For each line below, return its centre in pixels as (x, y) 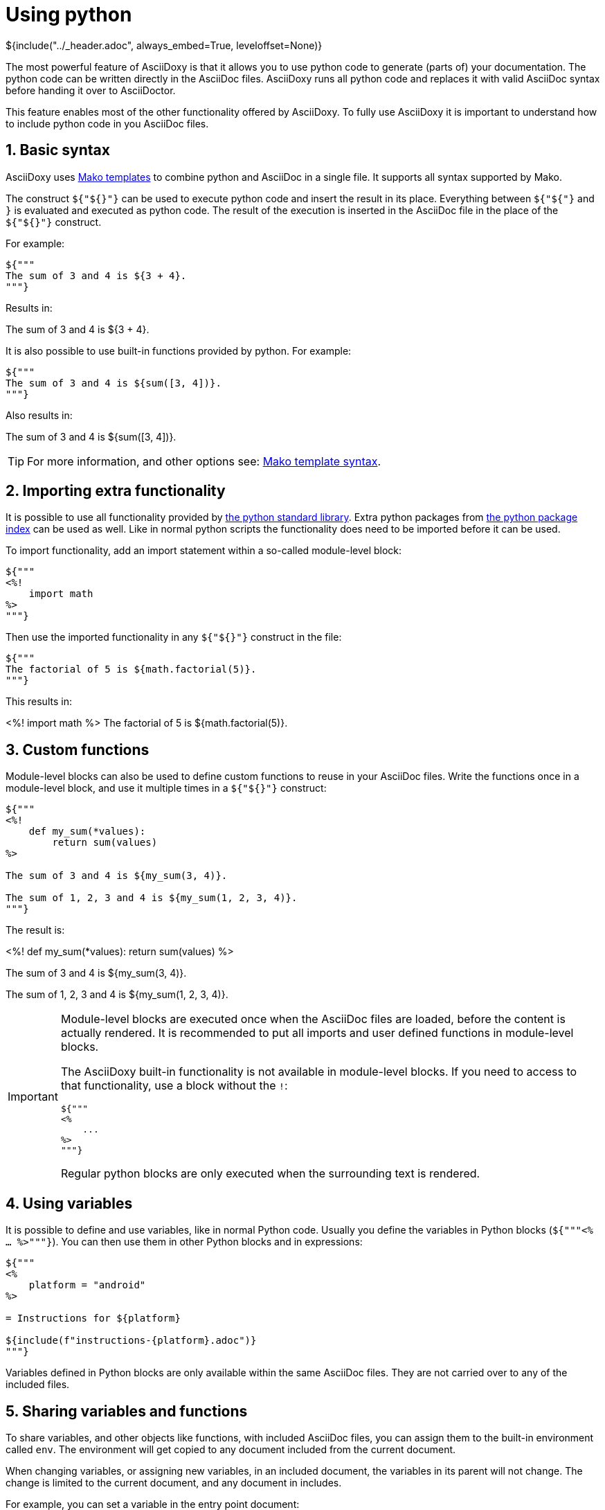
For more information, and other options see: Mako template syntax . (204, 461)
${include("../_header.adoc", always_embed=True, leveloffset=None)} (164, 45)
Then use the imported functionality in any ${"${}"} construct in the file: (174, 637)
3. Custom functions (78, 749)
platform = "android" (87, 1285)
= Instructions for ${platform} (93, 1318)
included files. (38, 1385)
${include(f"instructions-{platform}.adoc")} (131, 1341)
